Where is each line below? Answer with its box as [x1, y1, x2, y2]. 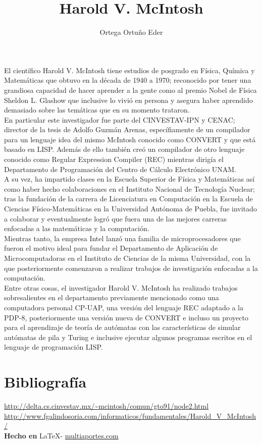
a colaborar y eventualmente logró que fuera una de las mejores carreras [4, 213, 227, 224]
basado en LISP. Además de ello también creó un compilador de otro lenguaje [4, 144, 245, 154]
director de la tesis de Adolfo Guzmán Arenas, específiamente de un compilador [4, 124, 250, 135]
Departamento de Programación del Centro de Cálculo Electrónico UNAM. [4, 163, 237, 174]
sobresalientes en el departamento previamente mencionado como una [4, 292, 219, 303]
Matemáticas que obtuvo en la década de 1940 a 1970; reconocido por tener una [4, 75, 251, 85]
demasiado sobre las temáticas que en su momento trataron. [4, 104, 190, 115]
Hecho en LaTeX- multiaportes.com [4, 430, 119, 440]
